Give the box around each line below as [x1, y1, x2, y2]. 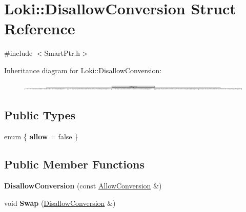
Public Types [4, 107, 76, 123]
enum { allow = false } [4, 131, 78, 142]
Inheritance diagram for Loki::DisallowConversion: [4, 65, 162, 75]
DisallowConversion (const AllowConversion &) [4, 180, 162, 191]
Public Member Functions [4, 156, 145, 172]
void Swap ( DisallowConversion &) [4, 197, 116, 208]
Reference [4, 18, 75, 39]
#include [4, 48, 33, 58]
